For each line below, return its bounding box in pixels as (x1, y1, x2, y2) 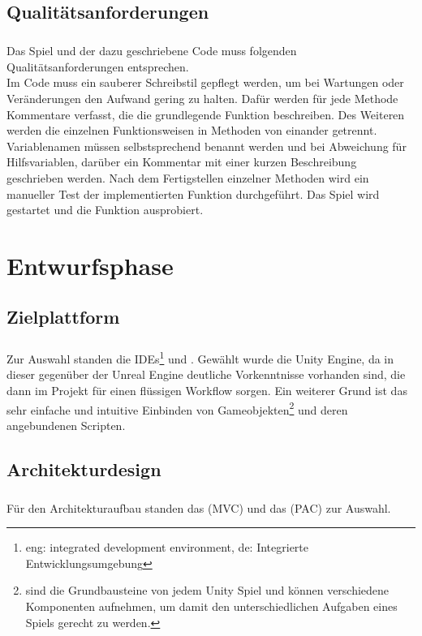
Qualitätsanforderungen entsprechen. (6, 58, 189, 75)
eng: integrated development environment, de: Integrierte (25, 539, 309, 556)
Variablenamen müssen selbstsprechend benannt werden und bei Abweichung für (6, 137, 407, 154)
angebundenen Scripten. (6, 416, 126, 433)
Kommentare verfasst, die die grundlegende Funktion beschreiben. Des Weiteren (6, 105, 405, 122)
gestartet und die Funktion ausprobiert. (6, 201, 204, 218)
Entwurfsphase (6, 248, 174, 281)
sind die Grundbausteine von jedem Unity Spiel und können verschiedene (25, 582, 390, 599)
